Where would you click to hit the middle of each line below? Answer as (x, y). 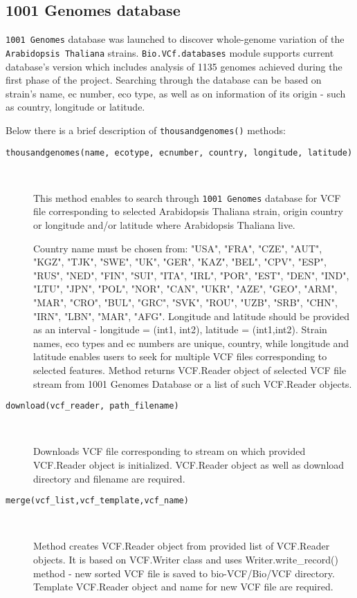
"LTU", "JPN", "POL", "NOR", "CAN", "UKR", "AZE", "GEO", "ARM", (185, 289)
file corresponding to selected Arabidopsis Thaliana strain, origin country (188, 211)
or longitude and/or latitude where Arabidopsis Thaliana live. (164, 225)
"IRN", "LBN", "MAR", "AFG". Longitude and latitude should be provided (192, 316)
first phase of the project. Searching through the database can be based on (164, 80)
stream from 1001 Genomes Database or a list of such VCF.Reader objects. (193, 383)
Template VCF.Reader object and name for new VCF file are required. (183, 587)
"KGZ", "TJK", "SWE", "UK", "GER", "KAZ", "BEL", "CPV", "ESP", (180, 262)
